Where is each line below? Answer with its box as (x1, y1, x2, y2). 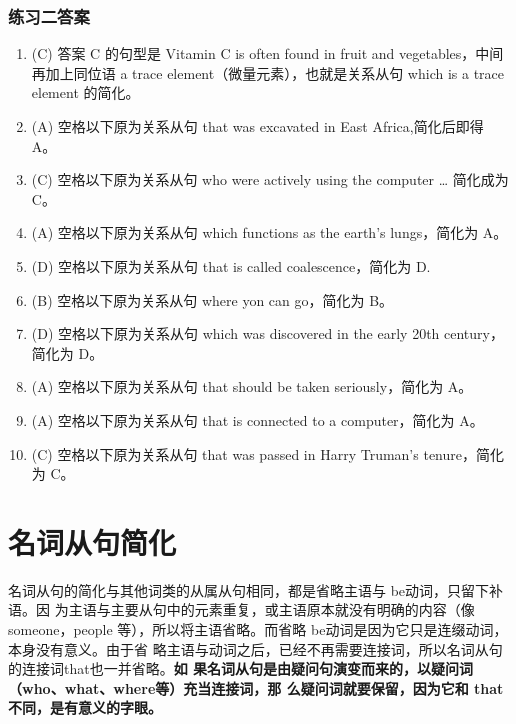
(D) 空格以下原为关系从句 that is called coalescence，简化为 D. (31, 255, 431, 276)
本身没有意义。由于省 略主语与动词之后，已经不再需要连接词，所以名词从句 (8, 638, 503, 659)
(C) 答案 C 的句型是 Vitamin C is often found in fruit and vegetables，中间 (31, 43, 504, 64)
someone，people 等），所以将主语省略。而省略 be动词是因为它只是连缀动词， (8, 619, 508, 640)
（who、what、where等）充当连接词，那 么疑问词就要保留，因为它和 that (8, 677, 504, 698)
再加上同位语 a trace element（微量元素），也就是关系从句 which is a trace (31, 62, 505, 83)
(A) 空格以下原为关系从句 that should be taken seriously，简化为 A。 (31, 376, 473, 397)
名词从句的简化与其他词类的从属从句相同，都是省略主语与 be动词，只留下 (8, 579, 490, 600)
